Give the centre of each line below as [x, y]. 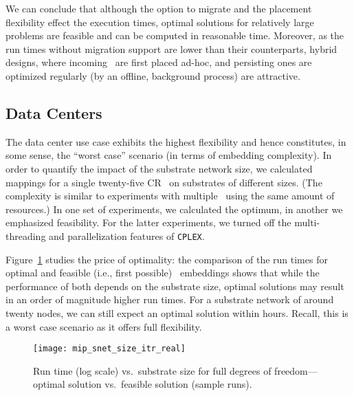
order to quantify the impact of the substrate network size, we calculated [159, 168]
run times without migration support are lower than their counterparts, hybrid [172, 48]
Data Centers [54, 112]
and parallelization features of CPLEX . [127, 235]
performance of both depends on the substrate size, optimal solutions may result [175, 286]
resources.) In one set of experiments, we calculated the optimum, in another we [174, 209]
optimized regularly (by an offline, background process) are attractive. [153, 75]
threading [26, 235]
